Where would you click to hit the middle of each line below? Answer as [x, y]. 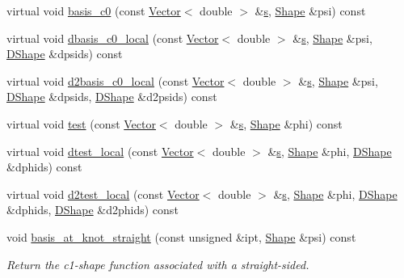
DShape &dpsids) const [65, 54]
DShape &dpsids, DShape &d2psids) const [112, 97]
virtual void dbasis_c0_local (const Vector [113, 38]
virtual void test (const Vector [81, 123]
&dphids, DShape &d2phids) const [93, 210]
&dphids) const [44, 167]
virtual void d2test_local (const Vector [103, 194]
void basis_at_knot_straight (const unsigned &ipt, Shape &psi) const [181, 236]
